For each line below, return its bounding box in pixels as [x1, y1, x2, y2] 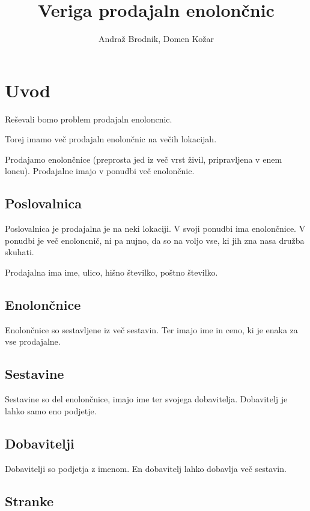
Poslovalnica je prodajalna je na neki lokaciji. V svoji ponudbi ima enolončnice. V [5, 222, 306, 235]
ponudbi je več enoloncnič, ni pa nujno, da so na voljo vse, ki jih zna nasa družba [5, 234, 305, 246]
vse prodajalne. [5, 335, 61, 348]
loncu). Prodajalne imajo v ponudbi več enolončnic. [5, 165, 195, 177]
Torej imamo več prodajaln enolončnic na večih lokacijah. [5, 133, 217, 145]
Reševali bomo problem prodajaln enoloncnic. [5, 112, 172, 125]
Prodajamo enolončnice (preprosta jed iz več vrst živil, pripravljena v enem [5, 153, 282, 165]
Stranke [5, 491, 54, 510]
